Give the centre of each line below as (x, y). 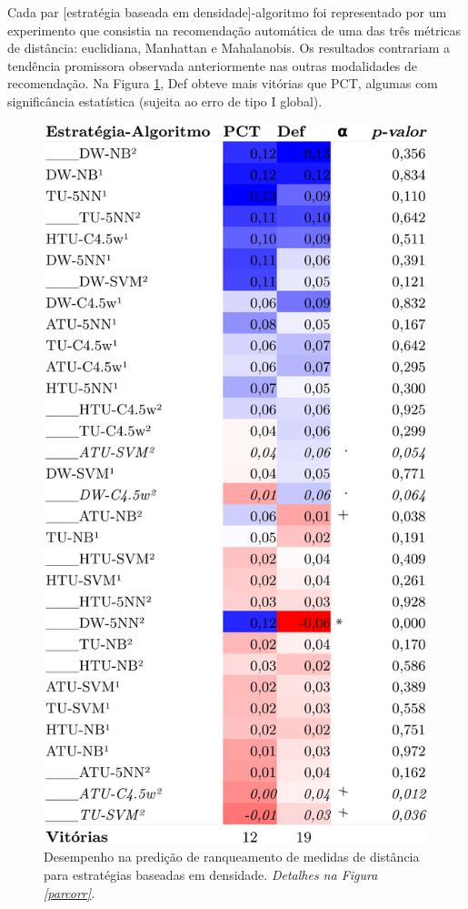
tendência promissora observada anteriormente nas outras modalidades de (213, 65)
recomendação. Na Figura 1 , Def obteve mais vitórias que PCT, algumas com (223, 83)
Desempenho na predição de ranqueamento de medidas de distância (232, 857)
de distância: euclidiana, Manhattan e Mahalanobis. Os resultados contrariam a (229, 48)
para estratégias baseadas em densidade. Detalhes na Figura (211, 875)
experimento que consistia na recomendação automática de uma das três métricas (234, 30)
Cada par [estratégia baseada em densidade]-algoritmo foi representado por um (227, 12)
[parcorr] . (70, 892)
